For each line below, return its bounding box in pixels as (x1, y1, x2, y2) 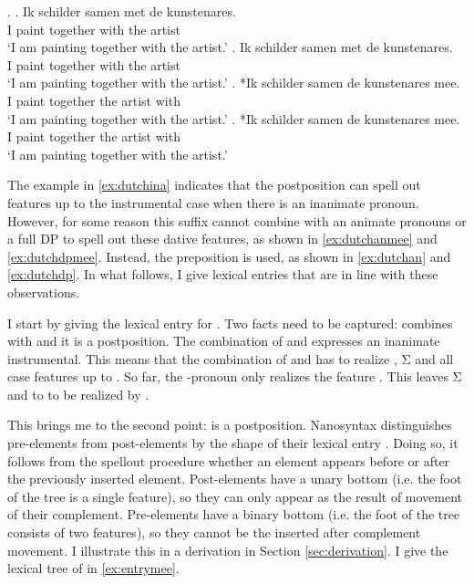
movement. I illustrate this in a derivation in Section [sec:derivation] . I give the (7, 540, 448, 559)
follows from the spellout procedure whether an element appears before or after (7, 451, 450, 470)
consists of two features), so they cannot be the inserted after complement (7, 523, 421, 542)
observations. (7, 282, 80, 301)
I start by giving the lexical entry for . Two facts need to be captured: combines (7, 313, 453, 332)
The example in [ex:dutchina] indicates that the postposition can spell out (7, 175, 421, 194)
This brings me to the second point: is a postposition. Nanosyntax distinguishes (7, 415, 452, 434)
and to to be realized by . (7, 384, 149, 403)
